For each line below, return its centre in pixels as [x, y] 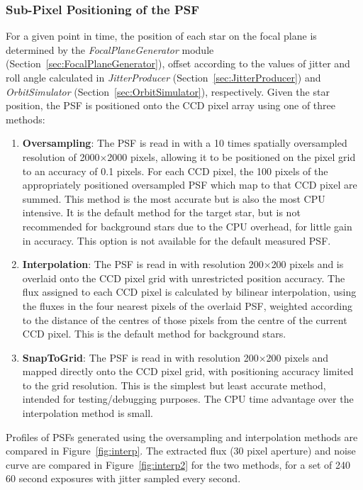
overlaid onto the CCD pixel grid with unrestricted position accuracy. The [184, 278]
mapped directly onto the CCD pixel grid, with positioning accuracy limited [188, 371]
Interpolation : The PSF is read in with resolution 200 [143, 264]
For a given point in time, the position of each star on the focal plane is [161, 36]
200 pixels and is [307, 264]
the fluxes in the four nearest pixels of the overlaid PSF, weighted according [187, 305]
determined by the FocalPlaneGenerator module [110, 49]
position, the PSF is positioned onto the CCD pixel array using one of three [171, 105]
